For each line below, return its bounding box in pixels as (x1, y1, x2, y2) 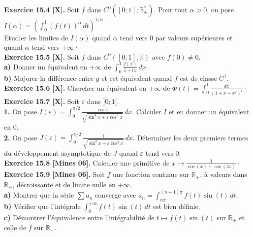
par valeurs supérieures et (155, 32, 233, 42)
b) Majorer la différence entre (4, 72, 94, 83)
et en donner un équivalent (168, 106, 250, 116)
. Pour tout (154, 4, 188, 14)
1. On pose (4, 106, 37, 116)
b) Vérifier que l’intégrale (4, 201, 81, 211)
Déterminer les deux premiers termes (137, 132, 248, 142)
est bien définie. (153, 201, 200, 211)
